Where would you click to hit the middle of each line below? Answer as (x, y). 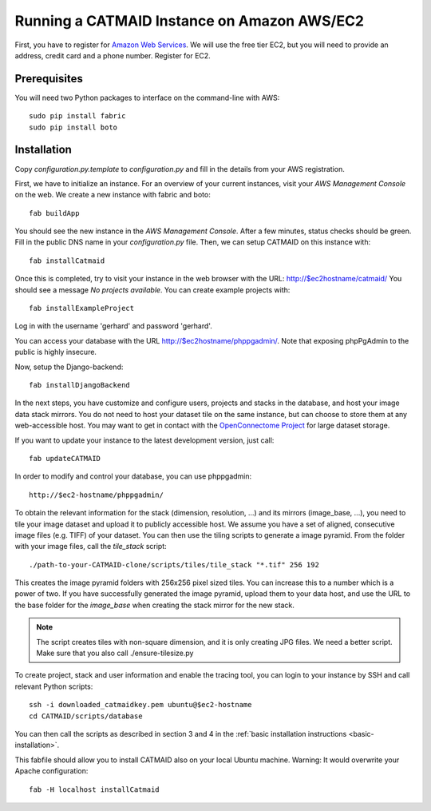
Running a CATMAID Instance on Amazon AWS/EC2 (190, 21)
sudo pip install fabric (77, 116)
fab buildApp (54, 213)
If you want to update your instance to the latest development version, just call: (144, 440)
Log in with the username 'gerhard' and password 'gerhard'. (114, 326)
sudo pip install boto (73, 127)
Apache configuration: (51, 771)
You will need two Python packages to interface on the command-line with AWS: (147, 97)
